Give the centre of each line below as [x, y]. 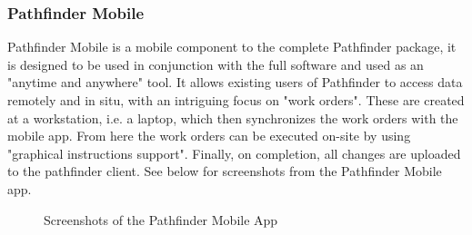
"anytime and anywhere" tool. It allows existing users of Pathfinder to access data [235, 82]
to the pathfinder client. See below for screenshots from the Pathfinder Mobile [225, 171]
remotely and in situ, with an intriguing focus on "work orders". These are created [236, 100]
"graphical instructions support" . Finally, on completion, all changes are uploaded [234, 153]
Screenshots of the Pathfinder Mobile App [161, 219]
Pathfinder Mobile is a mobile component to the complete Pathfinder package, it [232, 47]
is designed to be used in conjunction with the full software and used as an [216, 64]
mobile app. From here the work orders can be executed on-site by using [209, 136]
